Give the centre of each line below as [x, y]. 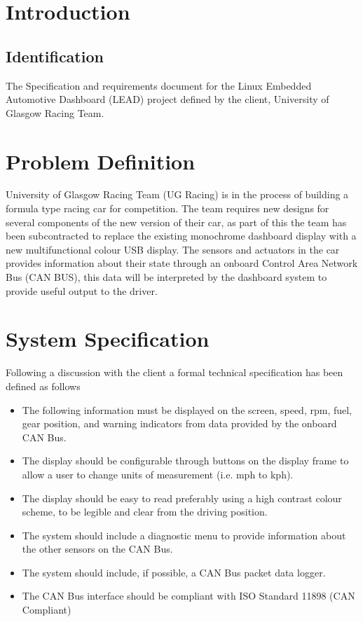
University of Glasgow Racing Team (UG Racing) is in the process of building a [177, 194]
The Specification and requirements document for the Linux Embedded [159, 85]
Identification [55, 56]
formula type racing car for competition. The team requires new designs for [167, 208]
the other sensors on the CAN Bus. [97, 549]
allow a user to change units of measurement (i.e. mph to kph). [158, 474]
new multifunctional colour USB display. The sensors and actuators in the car [173, 249]
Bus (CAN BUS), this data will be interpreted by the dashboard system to [166, 277]
